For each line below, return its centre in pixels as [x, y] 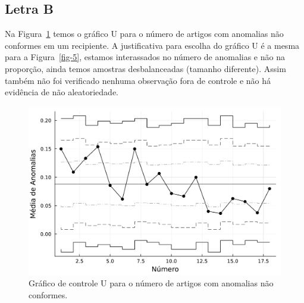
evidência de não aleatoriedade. [62, 92]
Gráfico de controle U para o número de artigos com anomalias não [151, 283]
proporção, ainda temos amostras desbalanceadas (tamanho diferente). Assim [145, 68]
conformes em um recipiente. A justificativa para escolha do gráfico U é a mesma [152, 45]
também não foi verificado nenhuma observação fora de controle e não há [138, 80]
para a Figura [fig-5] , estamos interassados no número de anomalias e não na [145, 57]
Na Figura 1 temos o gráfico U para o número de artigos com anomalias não [144, 34]
